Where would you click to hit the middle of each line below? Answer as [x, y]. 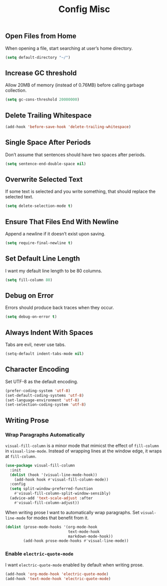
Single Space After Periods [48, 142]
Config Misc [84, 9]
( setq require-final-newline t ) [39, 243]
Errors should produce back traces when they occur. [60, 308]
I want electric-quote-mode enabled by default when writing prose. [74, 565]
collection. [16, 90]
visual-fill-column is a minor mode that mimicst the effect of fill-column [82, 445]
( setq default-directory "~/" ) [38, 57]
